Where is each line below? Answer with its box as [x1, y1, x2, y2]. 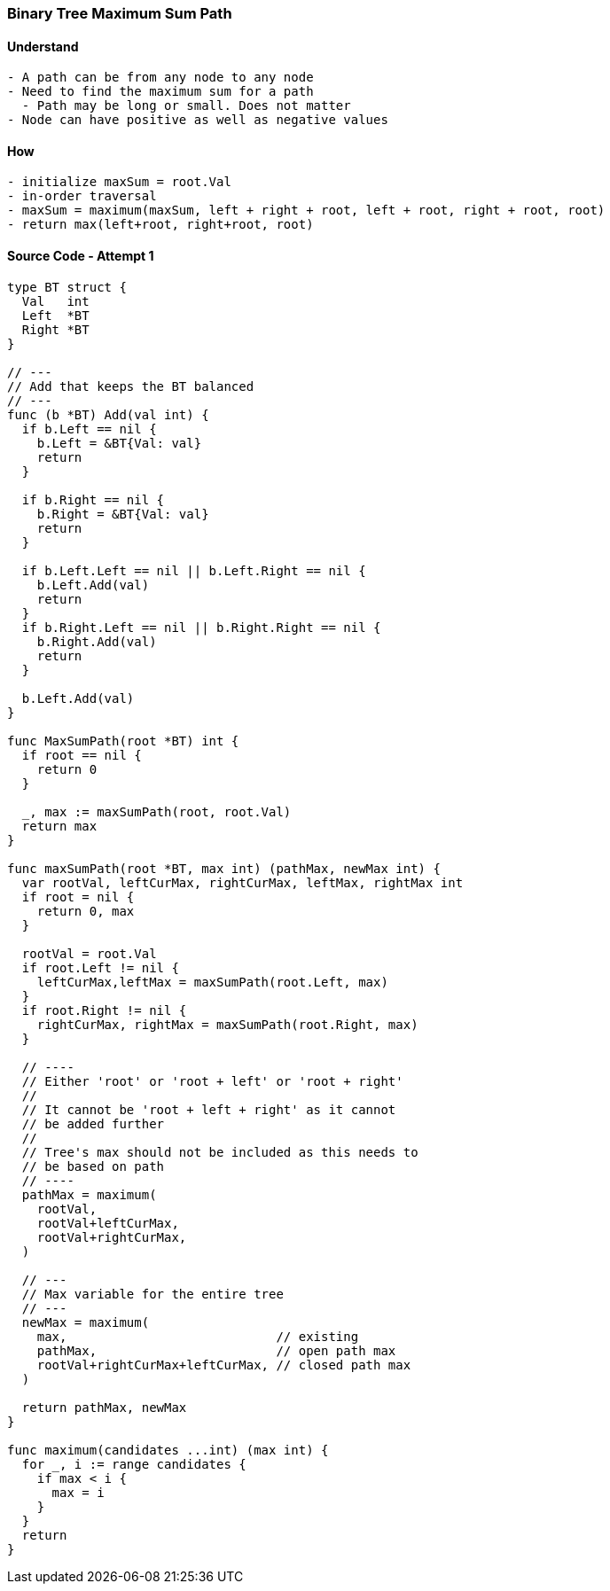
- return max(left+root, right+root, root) [7, 217, 314, 232]
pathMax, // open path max [36, 1343, 396, 1358]
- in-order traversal [7, 189, 157, 204]
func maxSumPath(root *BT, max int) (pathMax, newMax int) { [7, 861, 441, 876]
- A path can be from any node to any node [7, 70, 314, 85]
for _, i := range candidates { [21, 1456, 246, 1471]
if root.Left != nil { [21, 960, 179, 975]
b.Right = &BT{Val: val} [36, 506, 209, 521]
